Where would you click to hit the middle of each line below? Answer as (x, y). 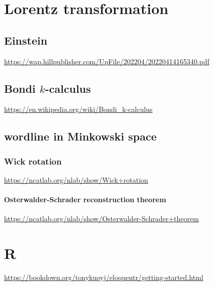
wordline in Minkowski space (80, 136)
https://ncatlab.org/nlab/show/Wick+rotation (76, 179)
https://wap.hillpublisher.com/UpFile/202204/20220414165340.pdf (107, 61)
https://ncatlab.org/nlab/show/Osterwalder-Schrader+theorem (101, 219)
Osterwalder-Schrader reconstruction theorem (85, 199)
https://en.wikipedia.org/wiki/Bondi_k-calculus (78, 109)
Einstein (26, 40)
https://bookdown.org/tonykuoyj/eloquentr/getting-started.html (104, 277)
